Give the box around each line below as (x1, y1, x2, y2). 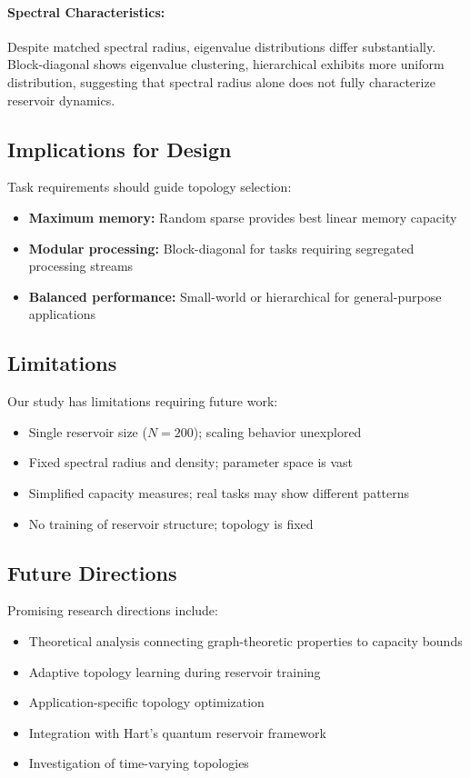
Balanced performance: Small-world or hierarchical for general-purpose (28, 286, 442, 305)
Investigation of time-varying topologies (28, 753, 249, 773)
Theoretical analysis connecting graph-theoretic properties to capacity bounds (28, 631, 463, 650)
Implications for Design (7, 135, 232, 163)
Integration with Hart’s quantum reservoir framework (28, 723, 326, 742)
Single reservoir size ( (28, 422, 147, 441)
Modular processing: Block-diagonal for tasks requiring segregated (28, 238, 415, 257)
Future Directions (7, 558, 177, 586)
